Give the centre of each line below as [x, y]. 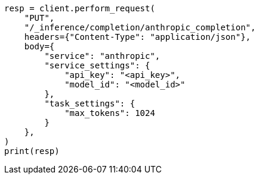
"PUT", [39, 18]
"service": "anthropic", [102, 56]
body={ [39, 46]
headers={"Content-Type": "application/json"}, [138, 37]
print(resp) [32, 151]
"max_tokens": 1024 [110, 113]
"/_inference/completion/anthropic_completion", [140, 27]
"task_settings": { [90, 103]
